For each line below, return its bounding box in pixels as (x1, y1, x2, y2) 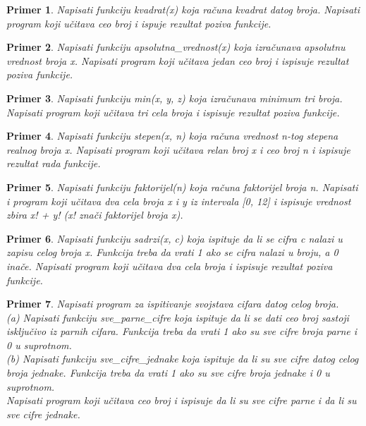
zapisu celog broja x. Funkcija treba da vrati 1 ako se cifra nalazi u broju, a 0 (6, 245, 338, 260)
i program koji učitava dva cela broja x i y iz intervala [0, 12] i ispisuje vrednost (6, 193, 351, 208)
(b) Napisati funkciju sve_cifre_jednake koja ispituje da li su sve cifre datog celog (6, 351, 359, 366)
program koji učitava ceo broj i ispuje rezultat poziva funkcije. (6, 16, 272, 30)
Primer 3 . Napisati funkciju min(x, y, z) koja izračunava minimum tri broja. (6, 90, 343, 105)
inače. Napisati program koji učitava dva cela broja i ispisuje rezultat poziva (6, 258, 333, 273)
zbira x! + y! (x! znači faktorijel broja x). (6, 207, 183, 222)
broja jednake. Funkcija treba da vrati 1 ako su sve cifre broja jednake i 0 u (6, 365, 330, 380)
